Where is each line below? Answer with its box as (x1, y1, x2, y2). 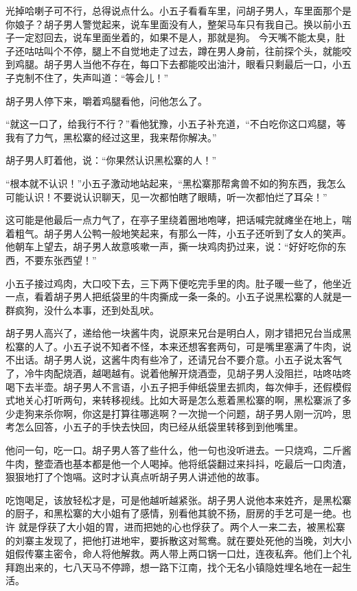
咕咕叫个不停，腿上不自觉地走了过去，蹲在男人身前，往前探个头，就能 (24, 43, 342, 58)
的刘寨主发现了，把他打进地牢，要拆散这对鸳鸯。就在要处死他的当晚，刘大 (5, 533, 342, 547)
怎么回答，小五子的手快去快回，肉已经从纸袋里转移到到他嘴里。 (14, 420, 303, 434)
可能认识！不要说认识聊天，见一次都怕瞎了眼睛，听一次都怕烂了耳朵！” (5, 189, 327, 204)
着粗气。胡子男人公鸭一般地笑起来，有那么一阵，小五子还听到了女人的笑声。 (5, 226, 352, 240)
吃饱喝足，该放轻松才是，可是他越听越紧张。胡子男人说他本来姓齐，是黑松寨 (5, 492, 352, 507)
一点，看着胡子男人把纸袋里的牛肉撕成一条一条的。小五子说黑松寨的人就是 (5, 289, 342, 304)
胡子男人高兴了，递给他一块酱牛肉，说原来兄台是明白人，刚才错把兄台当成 (5, 326, 342, 340)
